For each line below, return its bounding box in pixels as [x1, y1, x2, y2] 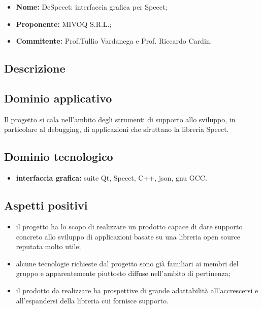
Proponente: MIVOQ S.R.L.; [16, 18, 112, 29]
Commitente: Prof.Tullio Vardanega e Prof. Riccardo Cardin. [16, 36, 212, 46]
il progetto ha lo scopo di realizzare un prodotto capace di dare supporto [16, 221, 243, 231]
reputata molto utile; [16, 241, 81, 252]
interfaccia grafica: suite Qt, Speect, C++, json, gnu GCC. [16, 173, 207, 183]
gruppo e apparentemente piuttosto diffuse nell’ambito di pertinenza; [16, 268, 231, 279]
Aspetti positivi [4, 197, 88, 213]
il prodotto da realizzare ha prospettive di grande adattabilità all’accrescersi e [16, 285, 258, 295]
